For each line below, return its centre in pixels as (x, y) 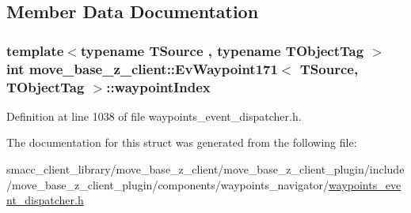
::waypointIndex (158, 86)
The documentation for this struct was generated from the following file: (182, 142)
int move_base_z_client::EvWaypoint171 (142, 68)
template (35, 50)
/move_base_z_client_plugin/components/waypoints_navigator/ (168, 184)
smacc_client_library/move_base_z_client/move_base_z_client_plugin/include (205, 169)
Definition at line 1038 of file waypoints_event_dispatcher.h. (154, 116)
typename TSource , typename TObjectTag (222, 50)
